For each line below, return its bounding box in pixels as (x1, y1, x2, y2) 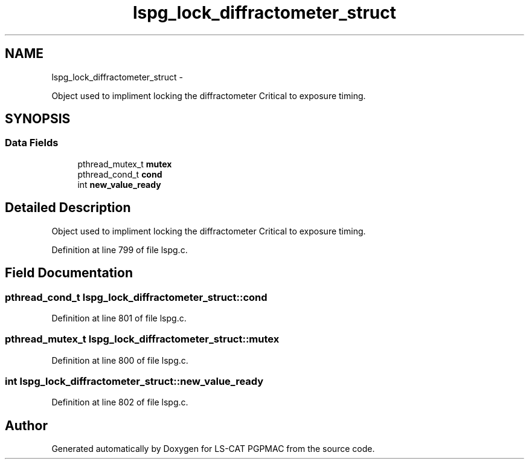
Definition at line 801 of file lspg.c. (51, 312, 187, 323)
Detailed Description (5, 200, 131, 216)
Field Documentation (5, 265, 133, 281)
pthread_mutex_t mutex (77, 158, 172, 169)
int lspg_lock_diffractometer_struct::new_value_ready (5, 375, 264, 387)
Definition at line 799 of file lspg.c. (51, 244, 188, 255)
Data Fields (5, 137, 59, 149)
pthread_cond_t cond (77, 169, 162, 179)
